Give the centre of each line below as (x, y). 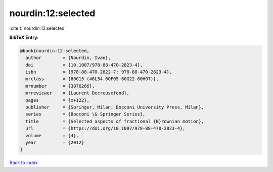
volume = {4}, (52, 135)
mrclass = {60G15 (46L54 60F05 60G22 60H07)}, (92, 79)
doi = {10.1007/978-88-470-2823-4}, (84, 65)
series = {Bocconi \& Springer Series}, (85, 114)
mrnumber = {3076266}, (60, 86)
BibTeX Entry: (24, 37)
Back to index (24, 163)
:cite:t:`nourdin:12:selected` (38, 28)
